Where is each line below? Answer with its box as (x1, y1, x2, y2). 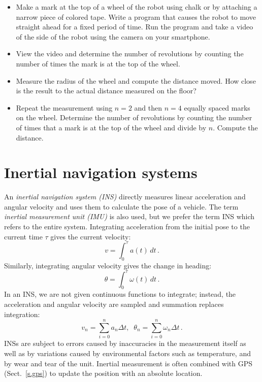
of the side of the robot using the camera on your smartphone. (16, 31, 210, 42)
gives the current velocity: (50, 231, 131, 241)
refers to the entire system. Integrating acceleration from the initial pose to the (4, 221, 250, 232)
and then (134, 102, 162, 113)
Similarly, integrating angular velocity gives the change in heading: (4, 260, 212, 270)
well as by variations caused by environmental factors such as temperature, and (4, 348, 251, 358)
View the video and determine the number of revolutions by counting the (16, 48, 244, 59)
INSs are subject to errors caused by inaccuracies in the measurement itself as (4, 338, 246, 349)
